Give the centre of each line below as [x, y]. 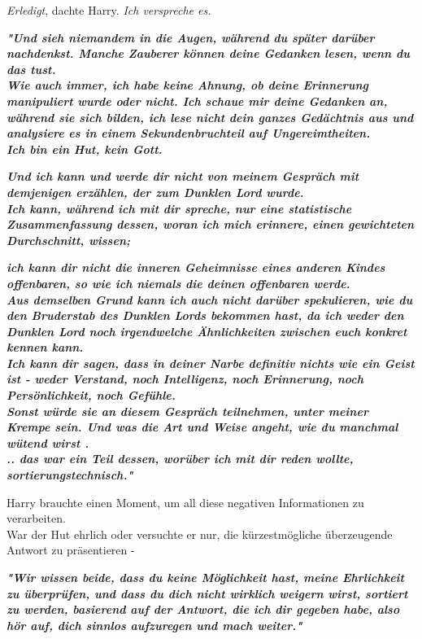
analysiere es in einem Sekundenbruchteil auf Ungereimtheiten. [189, 133]
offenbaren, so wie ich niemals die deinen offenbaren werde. [178, 283]
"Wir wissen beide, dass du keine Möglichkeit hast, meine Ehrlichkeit [205, 577]
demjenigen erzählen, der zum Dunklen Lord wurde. [155, 192]
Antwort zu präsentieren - [71, 550]
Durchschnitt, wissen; [68, 240]
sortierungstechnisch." [70, 475]
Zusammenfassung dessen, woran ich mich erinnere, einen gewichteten [211, 224]
